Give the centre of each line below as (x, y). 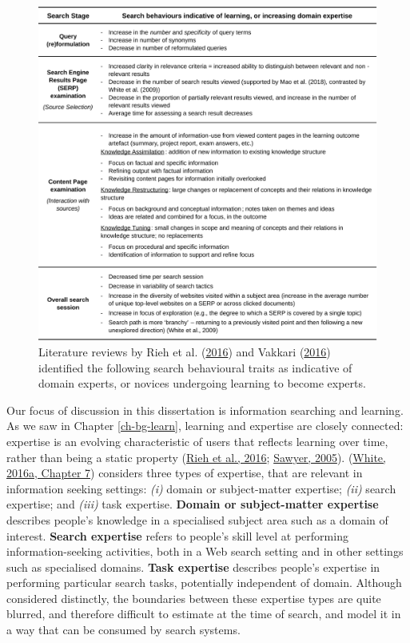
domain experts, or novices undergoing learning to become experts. (202, 383)
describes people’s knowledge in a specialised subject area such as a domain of (197, 519)
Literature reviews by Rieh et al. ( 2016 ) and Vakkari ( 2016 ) (185, 351)
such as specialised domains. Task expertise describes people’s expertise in (193, 567)
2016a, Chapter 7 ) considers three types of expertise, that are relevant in (185, 473)
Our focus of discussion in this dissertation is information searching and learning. (205, 410)
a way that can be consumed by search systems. (123, 630)
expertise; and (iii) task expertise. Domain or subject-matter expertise (193, 504)
